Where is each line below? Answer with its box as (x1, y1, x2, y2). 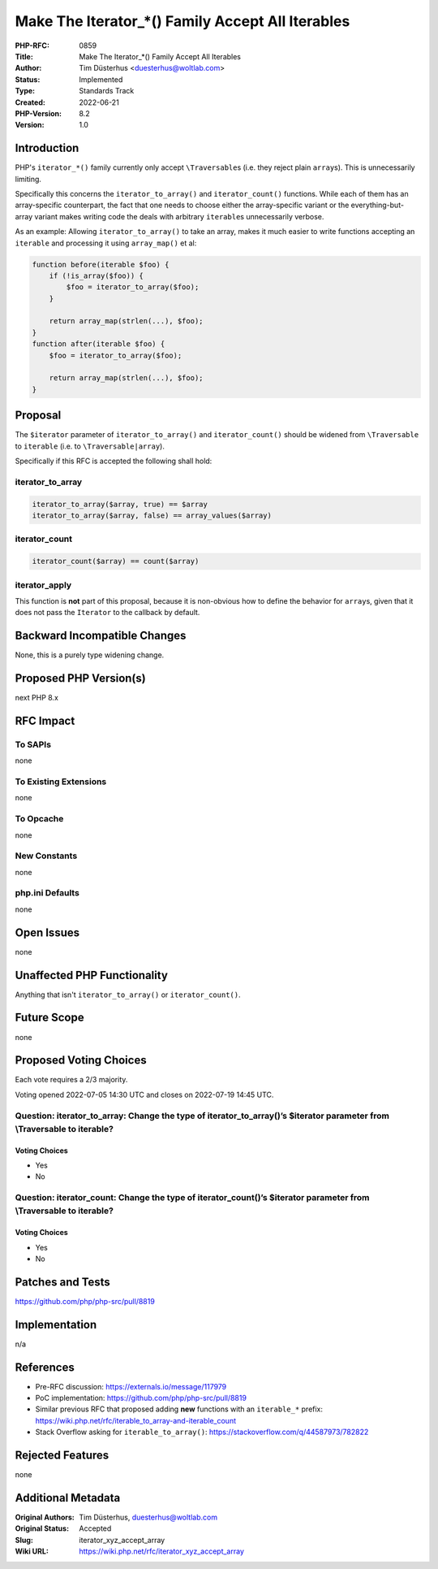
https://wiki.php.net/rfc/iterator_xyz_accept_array (79, 1546, 245, 1556)
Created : (15, 98, 46, 107)
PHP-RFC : (15, 41, 50, 50)
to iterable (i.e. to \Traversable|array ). (15, 441, 165, 451)
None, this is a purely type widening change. (15, 650, 165, 660)
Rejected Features (15, 1449, 109, 1462)
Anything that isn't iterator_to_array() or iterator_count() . (15, 990, 241, 999)
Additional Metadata (15, 1491, 121, 1505)
